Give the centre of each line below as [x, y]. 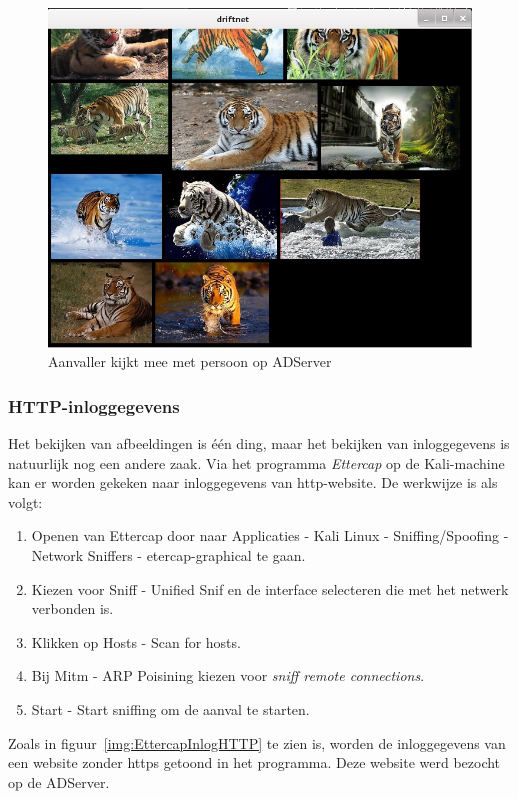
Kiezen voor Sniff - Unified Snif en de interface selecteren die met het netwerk [270, 588]
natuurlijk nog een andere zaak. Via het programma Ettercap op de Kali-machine [256, 462]
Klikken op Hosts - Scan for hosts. [136, 641]
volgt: [25, 501]
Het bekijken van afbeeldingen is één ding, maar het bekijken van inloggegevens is [259, 443]
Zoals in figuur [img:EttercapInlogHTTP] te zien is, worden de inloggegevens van [257, 742]
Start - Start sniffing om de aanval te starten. [170, 709]
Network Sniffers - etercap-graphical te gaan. [168, 555]
